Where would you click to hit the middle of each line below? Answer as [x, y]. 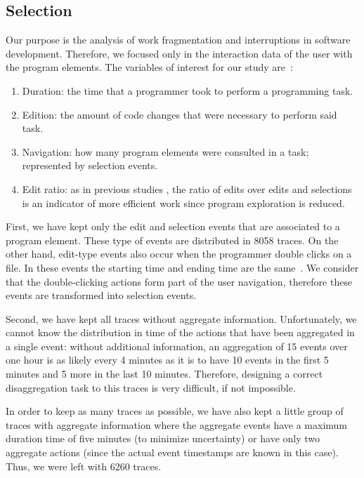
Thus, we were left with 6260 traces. [84, 466]
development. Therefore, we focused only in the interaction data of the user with [179, 53]
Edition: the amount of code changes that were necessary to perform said [180, 114]
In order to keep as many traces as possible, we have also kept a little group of [175, 411]
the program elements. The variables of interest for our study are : [149, 67]
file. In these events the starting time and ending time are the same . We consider [182, 267]
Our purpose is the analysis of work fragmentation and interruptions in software [178, 40]
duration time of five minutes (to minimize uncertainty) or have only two [163, 438]
